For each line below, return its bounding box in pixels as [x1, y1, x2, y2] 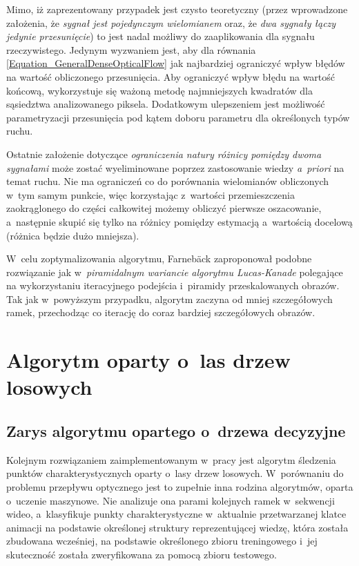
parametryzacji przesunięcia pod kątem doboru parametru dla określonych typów [6, 110, 350, 124]
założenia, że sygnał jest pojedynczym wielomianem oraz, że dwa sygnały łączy [6, 15, 336, 30]
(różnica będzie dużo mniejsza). [6, 228, 139, 242]
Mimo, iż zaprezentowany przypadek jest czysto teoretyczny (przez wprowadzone [6, 2, 348, 16]
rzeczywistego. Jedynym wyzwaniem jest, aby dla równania [6, 42, 256, 57]
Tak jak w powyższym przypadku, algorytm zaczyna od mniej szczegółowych [6, 291, 333, 306]
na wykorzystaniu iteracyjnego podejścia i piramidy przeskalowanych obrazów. [6, 278, 340, 293]
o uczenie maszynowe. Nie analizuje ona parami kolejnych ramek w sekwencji [6, 493, 335, 507]
